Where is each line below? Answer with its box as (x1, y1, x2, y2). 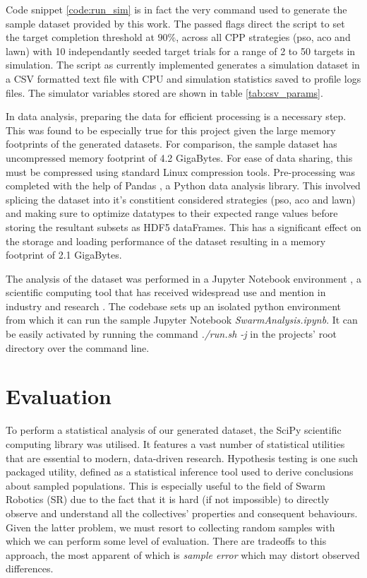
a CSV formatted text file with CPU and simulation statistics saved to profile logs (6, 71, 361, 85)
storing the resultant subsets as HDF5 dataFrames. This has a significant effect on (6, 219, 361, 234)
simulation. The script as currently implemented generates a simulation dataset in (6, 57, 360, 72)
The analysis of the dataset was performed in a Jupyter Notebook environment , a (6, 271, 361, 285)
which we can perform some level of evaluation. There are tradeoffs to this (6, 533, 327, 548)
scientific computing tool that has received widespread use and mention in (6, 285, 326, 300)
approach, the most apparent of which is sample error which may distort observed (6, 547, 360, 562)
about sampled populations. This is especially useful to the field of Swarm (6, 478, 325, 493)
